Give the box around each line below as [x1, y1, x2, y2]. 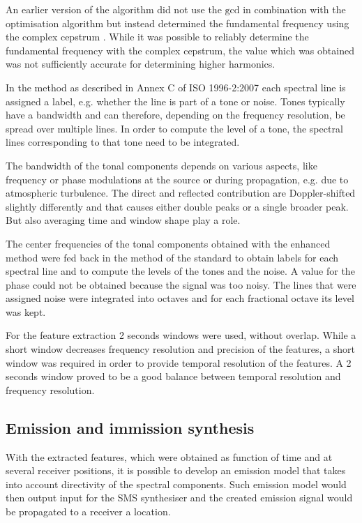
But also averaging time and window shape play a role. [6, 213, 241, 227]
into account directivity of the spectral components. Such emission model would [6, 476, 347, 491]
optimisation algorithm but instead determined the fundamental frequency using [6, 15, 349, 30]
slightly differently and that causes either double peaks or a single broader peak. [6, 199, 349, 213]
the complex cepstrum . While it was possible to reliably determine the [6, 29, 309, 44]
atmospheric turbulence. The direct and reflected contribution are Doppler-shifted [6, 185, 356, 200]
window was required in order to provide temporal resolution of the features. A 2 [6, 355, 352, 370]
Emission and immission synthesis [6, 416, 255, 438]
